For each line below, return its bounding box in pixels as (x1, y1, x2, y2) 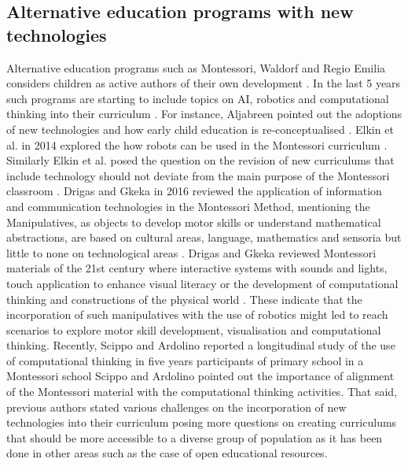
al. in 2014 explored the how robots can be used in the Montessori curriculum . (6, 136, 388, 153)
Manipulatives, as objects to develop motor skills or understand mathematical (6, 213, 381, 230)
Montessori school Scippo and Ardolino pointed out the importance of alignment (6, 368, 395, 384)
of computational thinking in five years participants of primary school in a (6, 352, 364, 368)
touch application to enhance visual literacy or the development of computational (6, 275, 399, 291)
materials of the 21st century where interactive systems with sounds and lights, (6, 260, 388, 276)
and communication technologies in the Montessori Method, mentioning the (6, 198, 370, 214)
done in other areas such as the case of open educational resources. (6, 445, 328, 461)
